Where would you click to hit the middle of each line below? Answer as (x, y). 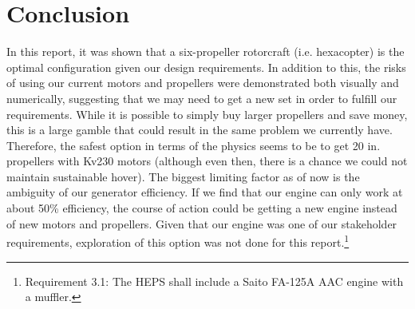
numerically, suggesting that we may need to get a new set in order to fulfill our (202, 98)
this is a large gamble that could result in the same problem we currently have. (200, 130)
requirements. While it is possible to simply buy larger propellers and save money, (207, 114)
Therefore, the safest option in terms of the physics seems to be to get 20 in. (194, 145)
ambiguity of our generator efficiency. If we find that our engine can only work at (205, 192)
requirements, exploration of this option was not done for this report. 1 (178, 241)
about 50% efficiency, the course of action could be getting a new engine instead (202, 208)
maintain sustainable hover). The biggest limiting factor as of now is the (183, 176)
